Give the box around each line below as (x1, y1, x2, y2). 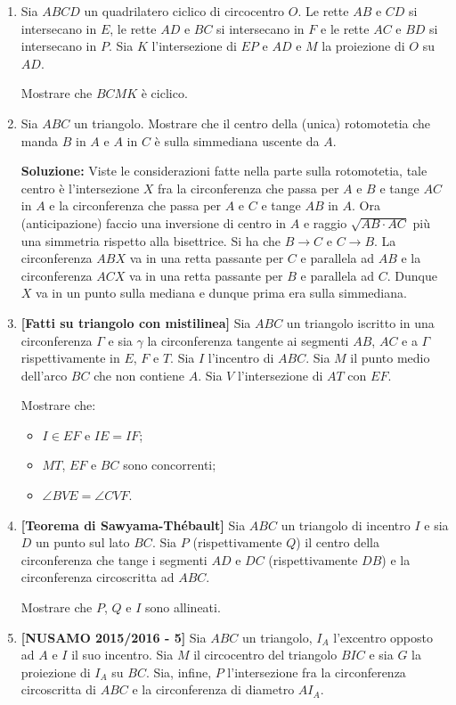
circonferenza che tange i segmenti (20, 550, 208, 569)
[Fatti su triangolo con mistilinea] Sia (20, 313, 251, 332)
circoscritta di (20, 680, 96, 699)
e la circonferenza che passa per (49, 196, 222, 215)
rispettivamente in (20, 348, 120, 367)
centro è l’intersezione (20, 178, 140, 197)
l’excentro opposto (333, 627, 433, 646)
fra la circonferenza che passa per (158, 178, 339, 197)
